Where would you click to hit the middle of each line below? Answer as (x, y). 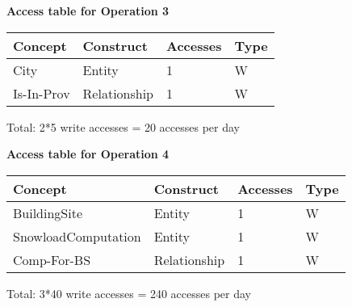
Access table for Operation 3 (88, 11)
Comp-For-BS (52, 259)
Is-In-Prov (42, 93)
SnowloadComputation (77, 236)
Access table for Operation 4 (88, 154)
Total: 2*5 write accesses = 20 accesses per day (124, 126)
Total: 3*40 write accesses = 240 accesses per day (129, 293)
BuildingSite (48, 212)
